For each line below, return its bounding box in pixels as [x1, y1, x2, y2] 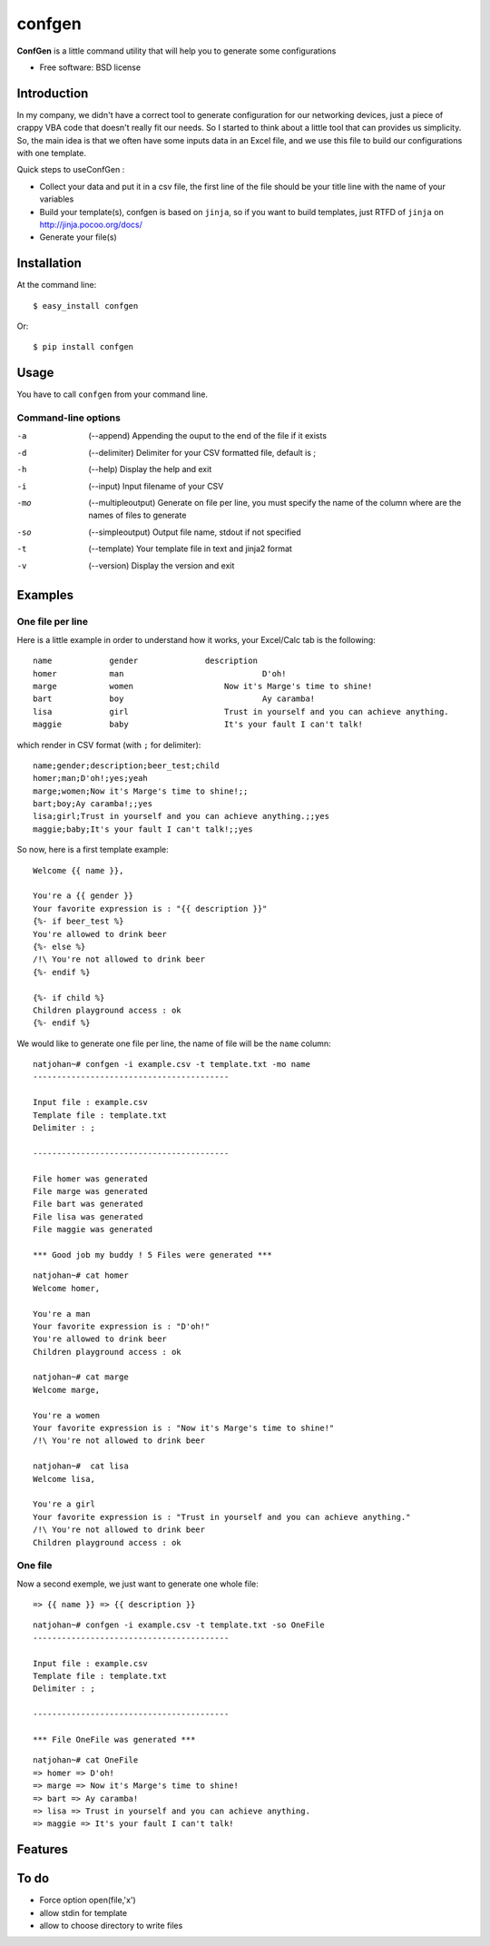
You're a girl [33, 1499, 95, 1509]
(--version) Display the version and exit [88, 559, 235, 571]
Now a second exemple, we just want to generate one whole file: [16, 1578, 259, 1589]
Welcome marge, [33, 1385, 101, 1395]
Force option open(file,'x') [39, 1894, 136, 1906]
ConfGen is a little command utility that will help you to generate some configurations [16, 45, 337, 56]
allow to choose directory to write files [39, 1921, 183, 1931]
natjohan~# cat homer [33, 1270, 129, 1280]
